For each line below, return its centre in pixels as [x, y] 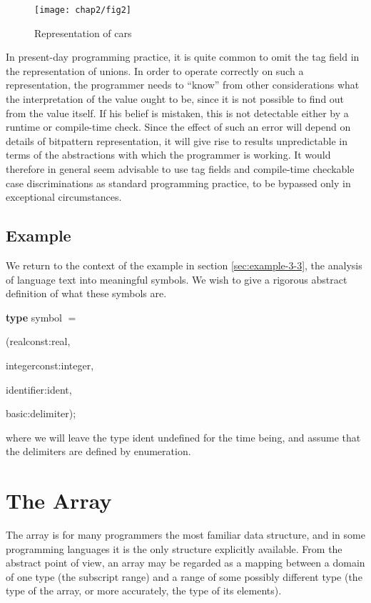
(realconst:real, [38, 341]
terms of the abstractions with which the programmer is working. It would [168, 155]
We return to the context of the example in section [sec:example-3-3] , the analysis [184, 265]
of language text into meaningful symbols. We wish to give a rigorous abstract [177, 279]
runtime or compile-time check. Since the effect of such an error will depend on [178, 127]
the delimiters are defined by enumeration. [98, 451]
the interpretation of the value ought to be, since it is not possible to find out [175, 99]
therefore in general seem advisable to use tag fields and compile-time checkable [180, 169]
